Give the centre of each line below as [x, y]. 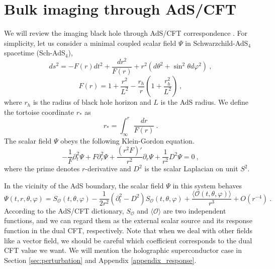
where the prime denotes [42, 169]
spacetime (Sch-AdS [35, 53]
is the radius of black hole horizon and [92, 102]
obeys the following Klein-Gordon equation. [127, 140]
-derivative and [108, 169]
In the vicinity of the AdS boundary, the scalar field [84, 185]
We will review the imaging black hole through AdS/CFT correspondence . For [126, 33]
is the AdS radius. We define [204, 102]
